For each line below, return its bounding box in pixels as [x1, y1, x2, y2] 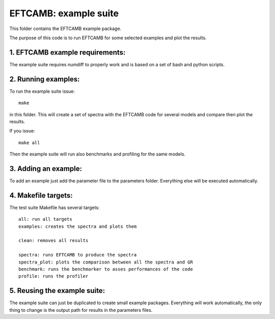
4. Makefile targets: [9, 191, 73, 200]
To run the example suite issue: [9, 88, 75, 94]
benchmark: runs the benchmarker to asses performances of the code [18, 267, 193, 272]
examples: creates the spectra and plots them [18, 223, 137, 229]
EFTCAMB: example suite [9, 8, 119, 19]
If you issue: [9, 128, 35, 134]
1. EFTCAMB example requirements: [9, 48, 126, 57]
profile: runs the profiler [18, 273, 89, 279]
